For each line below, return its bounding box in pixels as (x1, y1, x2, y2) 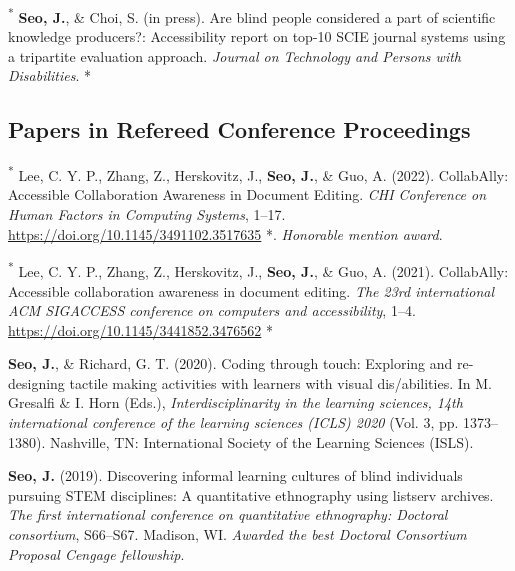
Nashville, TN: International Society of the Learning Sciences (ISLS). (49, 431, 474, 452)
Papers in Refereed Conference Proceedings (8, 114, 471, 145)
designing (8, 372, 65, 393)
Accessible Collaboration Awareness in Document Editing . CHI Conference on (8, 184, 487, 205)
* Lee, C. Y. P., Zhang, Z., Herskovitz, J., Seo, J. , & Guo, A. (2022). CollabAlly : (8, 162, 509, 185)
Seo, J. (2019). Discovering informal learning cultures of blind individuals (8, 465, 463, 486)
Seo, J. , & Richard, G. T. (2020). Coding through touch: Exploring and (8, 353, 453, 374)
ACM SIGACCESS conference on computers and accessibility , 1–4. (8, 300, 416, 321)
